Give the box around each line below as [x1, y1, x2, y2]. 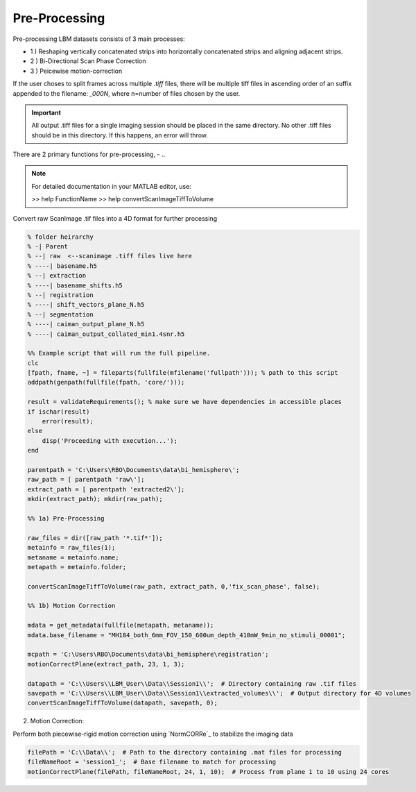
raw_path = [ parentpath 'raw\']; [27, 475, 145, 484]
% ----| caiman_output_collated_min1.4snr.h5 [27, 330, 185, 338]
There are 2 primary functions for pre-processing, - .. [12, 150, 166, 159]
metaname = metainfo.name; [27, 553, 119, 562]
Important [31, 108, 62, 117]
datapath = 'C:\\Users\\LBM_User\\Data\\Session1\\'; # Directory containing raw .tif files [27, 680, 357, 687]
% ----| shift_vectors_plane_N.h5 [27, 301, 145, 309]
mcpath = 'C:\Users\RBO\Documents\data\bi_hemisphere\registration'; [27, 650, 269, 659]
